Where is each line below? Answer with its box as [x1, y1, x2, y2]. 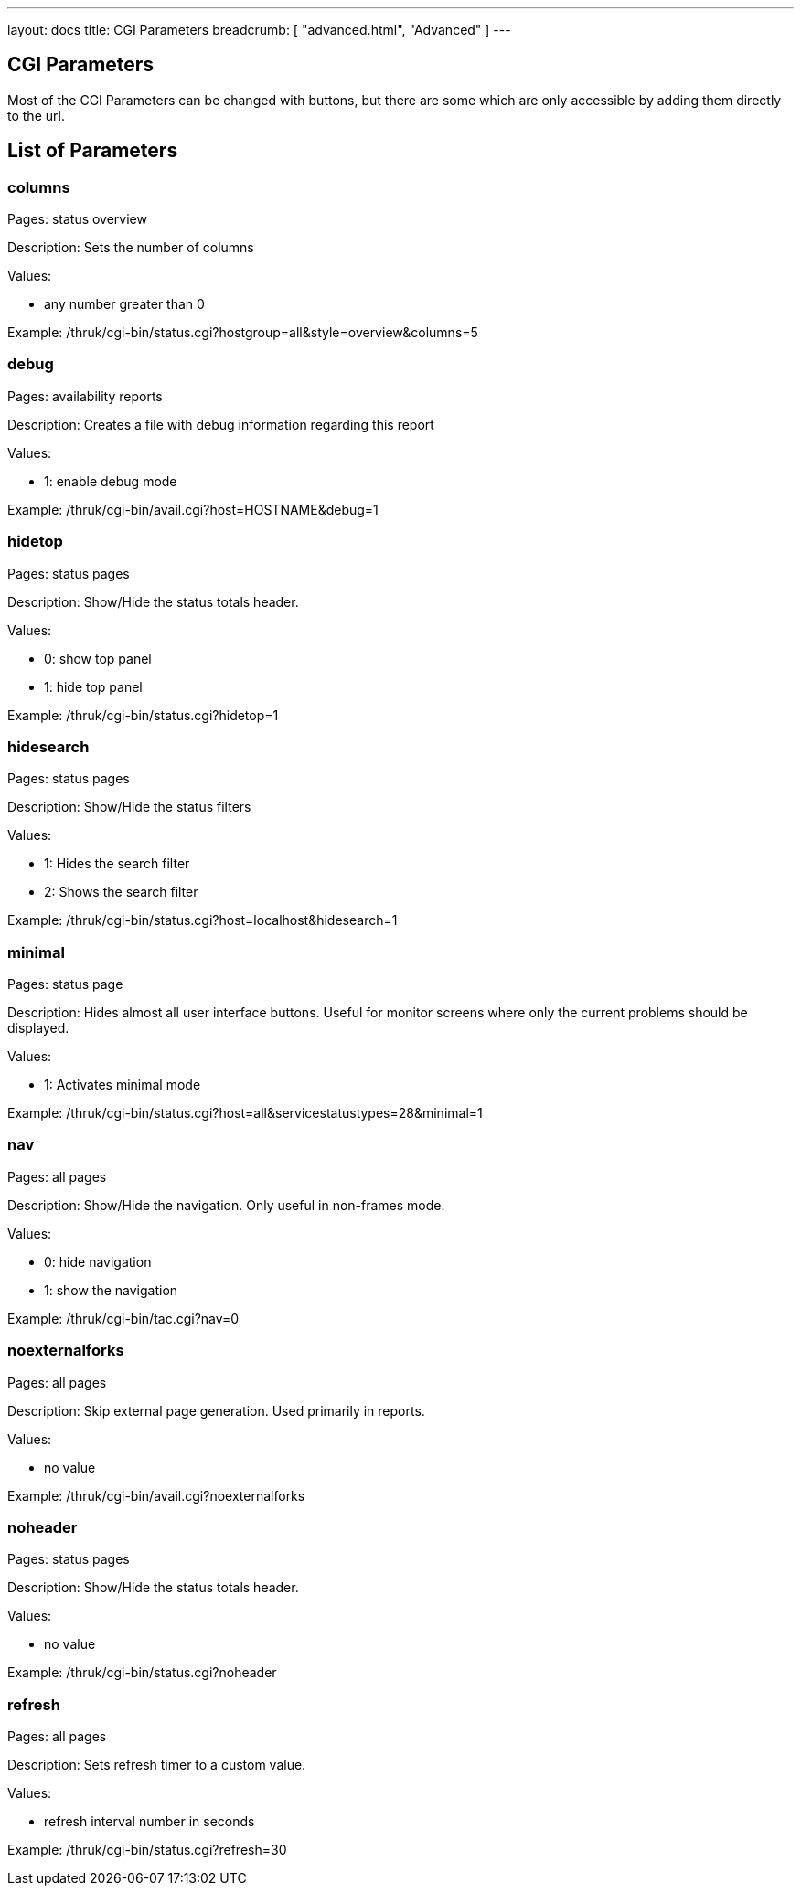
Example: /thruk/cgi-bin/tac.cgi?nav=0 [7, 1310, 240, 1326]
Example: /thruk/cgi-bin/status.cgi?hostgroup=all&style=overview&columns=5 [7, 324, 478, 341]
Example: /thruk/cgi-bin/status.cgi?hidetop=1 [7, 707, 279, 723]
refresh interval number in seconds [44, 1813, 255, 1830]
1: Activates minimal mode [44, 1077, 201, 1093]
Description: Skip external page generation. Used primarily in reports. [7, 1402, 425, 1419]
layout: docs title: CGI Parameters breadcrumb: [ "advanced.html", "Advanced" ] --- [7, 22, 511, 37]
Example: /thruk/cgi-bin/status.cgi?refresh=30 [7, 1842, 287, 1858]
